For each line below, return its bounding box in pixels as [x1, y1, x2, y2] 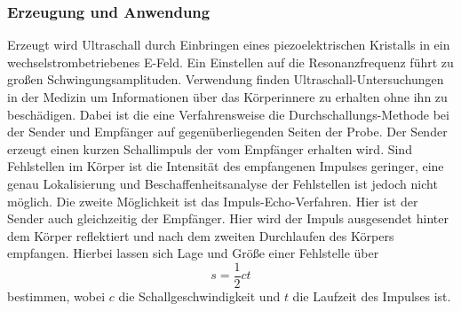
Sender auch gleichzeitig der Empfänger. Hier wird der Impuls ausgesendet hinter [7, 209, 449, 228]
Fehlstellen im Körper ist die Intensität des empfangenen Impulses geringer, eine [7, 157, 444, 175]
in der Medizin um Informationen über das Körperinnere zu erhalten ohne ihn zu [7, 88, 448, 105]
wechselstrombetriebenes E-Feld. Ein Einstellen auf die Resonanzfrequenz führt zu [7, 52, 454, 71]
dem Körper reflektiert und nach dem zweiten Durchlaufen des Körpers [7, 226, 394, 245]
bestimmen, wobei [7, 287, 106, 305]
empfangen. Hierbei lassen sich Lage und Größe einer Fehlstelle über [7, 244, 379, 262]
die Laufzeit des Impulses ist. [292, 287, 451, 305]
